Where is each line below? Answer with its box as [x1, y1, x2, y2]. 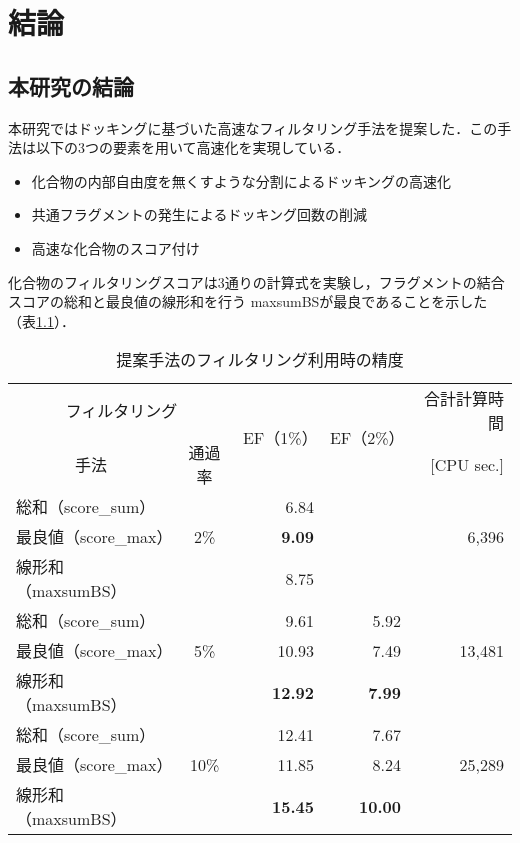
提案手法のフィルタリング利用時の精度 [116, 348, 404, 372]
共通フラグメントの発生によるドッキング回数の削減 [31, 204, 367, 225]
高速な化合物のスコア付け [31, 237, 200, 258]
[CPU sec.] [430, 452, 504, 476]
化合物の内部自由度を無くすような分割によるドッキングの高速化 [31, 170, 451, 191]
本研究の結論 [8, 70, 134, 101]
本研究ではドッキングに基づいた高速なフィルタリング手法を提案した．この [8, 117, 498, 138]
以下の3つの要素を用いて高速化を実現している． [35, 137, 351, 158]
